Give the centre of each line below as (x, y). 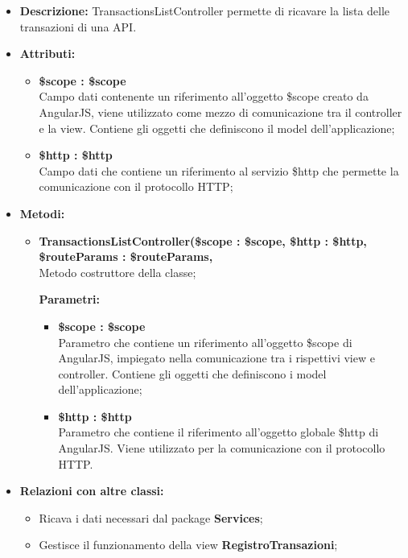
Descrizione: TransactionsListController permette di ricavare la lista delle (205, 10)
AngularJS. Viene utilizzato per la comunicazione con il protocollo (222, 448)
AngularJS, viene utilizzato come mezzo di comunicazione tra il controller (220, 112)
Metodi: (42, 213)
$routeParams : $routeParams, (126, 256)
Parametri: (70, 299)
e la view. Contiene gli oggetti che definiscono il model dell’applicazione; (217, 128)
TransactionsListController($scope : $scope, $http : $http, (203, 240)
